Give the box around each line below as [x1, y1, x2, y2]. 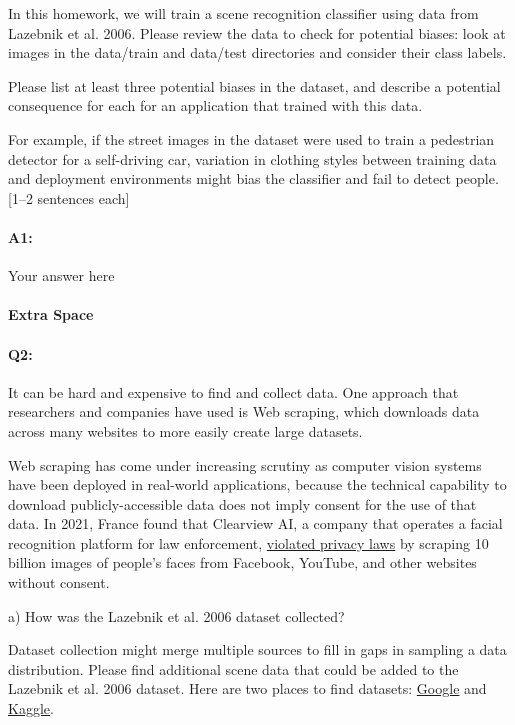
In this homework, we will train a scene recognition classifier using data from [8, 3, 479, 23]
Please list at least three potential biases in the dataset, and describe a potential [8, 75, 501, 96]
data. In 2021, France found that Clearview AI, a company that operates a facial [8, 513, 503, 534]
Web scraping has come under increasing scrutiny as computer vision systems [8, 454, 482, 475]
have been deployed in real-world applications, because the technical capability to [8, 474, 507, 495]
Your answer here [8, 265, 115, 286]
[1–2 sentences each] [8, 187, 130, 208]
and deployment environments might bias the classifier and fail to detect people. [8, 168, 499, 189]
